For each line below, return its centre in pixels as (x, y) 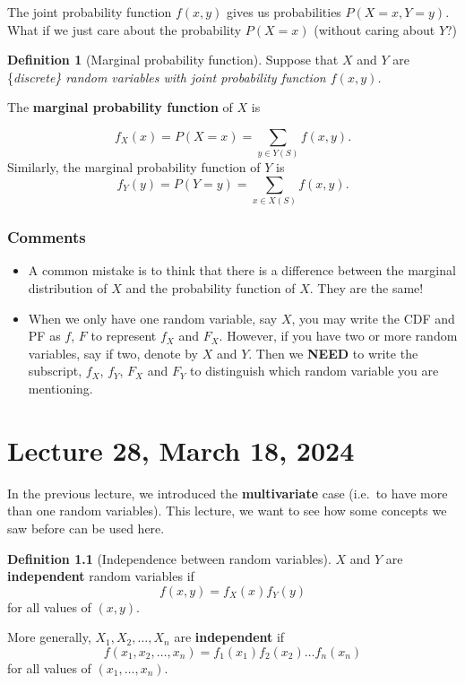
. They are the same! (366, 288)
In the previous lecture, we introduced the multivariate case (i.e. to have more (228, 493)
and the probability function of (211, 288)
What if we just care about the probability (125, 29)
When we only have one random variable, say (153, 318)
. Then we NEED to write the (333, 353)
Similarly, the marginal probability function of (134, 167)
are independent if (229, 637)
